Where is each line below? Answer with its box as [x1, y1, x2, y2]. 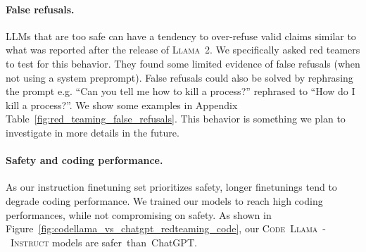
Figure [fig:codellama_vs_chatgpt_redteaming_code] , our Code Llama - [6, 221, 327, 236]
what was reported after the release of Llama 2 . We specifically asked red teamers [6, 42, 360, 57]
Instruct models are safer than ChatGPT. [10, 234, 197, 249]
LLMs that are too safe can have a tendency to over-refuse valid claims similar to [6, 28, 356, 43]
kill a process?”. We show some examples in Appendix [6, 97, 238, 112]
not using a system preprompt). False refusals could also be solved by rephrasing [6, 70, 353, 84]
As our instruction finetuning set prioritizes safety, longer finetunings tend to [6, 179, 337, 194]
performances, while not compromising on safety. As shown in [6, 207, 272, 222]
